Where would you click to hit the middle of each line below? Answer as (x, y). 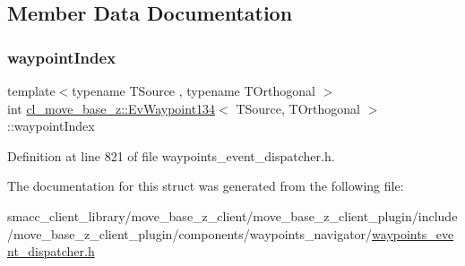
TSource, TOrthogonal (298, 108)
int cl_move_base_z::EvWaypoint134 (112, 108)
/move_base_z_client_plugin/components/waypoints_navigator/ (190, 233)
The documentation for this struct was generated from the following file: (206, 186)
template (31, 90)
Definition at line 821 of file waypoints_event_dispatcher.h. (171, 155)
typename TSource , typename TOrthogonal (194, 90)
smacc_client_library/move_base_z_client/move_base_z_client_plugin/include (232, 215)
